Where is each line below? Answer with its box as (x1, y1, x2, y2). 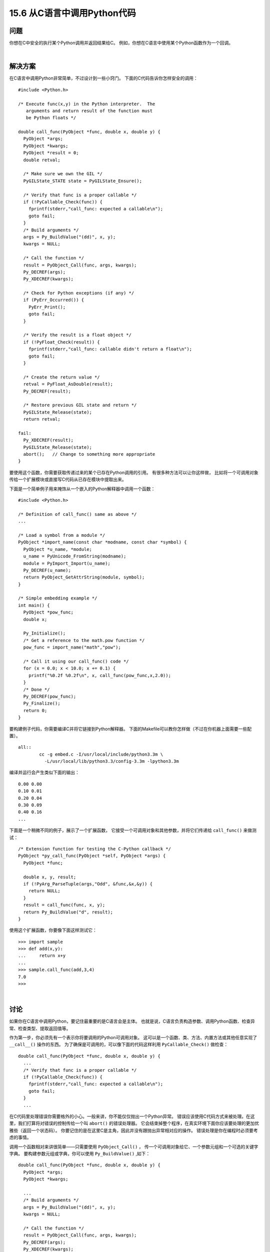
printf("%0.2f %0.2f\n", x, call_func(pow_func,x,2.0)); (28, 673, 171, 678)
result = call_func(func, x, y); (23, 902, 105, 908)
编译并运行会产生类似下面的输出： (9, 769, 79, 776)
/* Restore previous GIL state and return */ (23, 402, 137, 408)
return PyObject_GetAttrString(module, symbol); (23, 574, 145, 580)
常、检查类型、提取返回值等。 (9, 1025, 71, 1031)
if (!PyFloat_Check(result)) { (23, 339, 100, 345)
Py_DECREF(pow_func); (23, 694, 76, 699)
